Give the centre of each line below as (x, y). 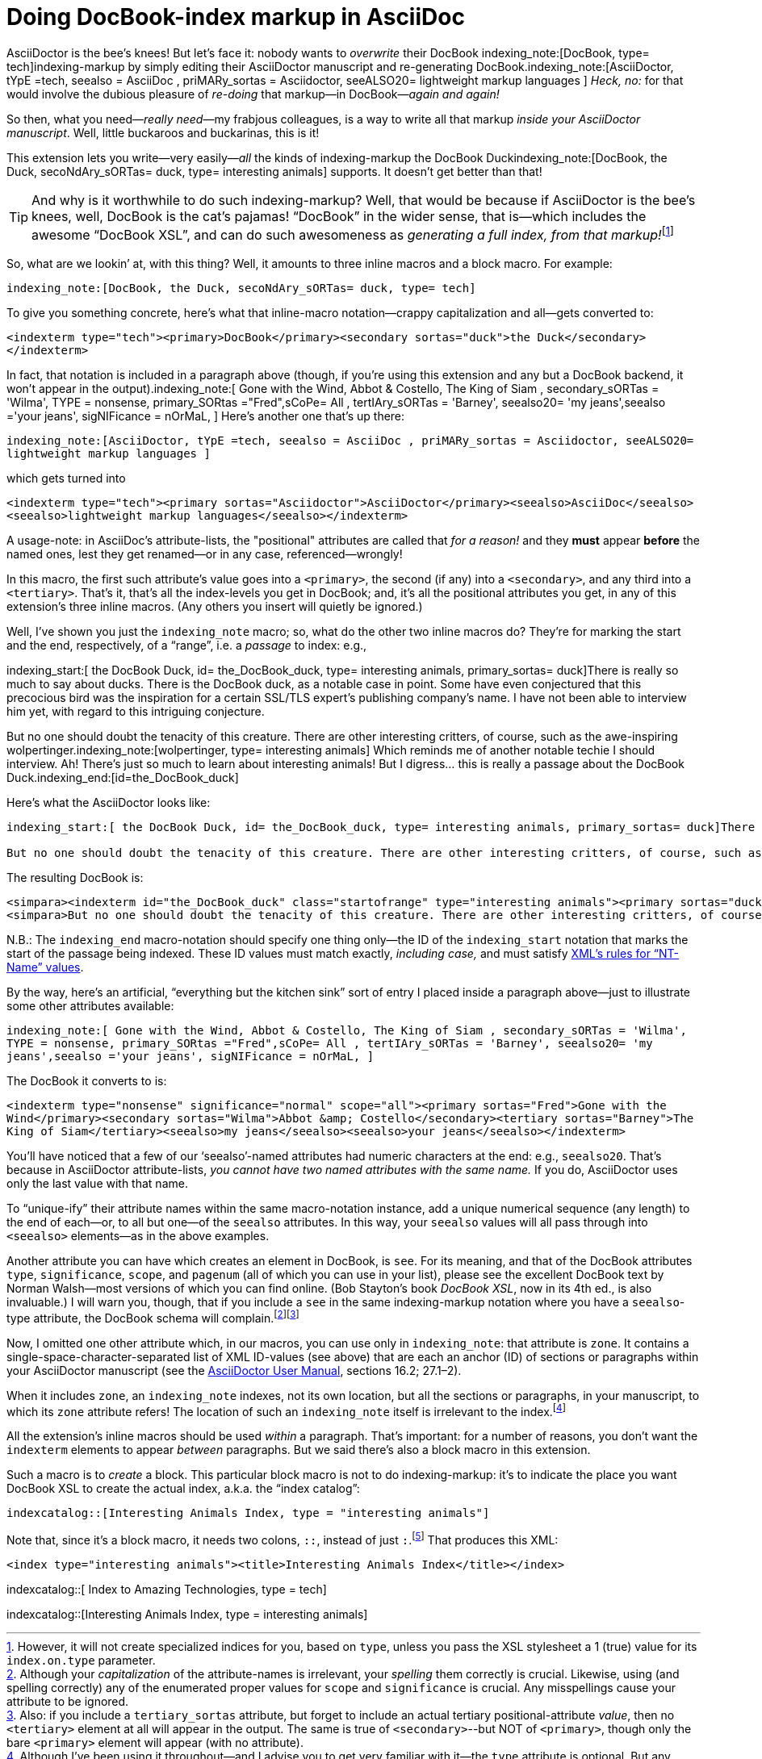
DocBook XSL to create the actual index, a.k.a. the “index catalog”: (183, 1489)
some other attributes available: (90, 1006)
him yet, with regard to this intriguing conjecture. (136, 712)
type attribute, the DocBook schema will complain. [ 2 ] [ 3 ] (153, 1317)
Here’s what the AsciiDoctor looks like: (109, 803)
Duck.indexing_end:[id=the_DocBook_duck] (123, 778)
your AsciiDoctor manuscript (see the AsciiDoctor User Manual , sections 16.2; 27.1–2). (234, 1370)
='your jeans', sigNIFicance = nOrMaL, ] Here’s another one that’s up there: (206, 416)
